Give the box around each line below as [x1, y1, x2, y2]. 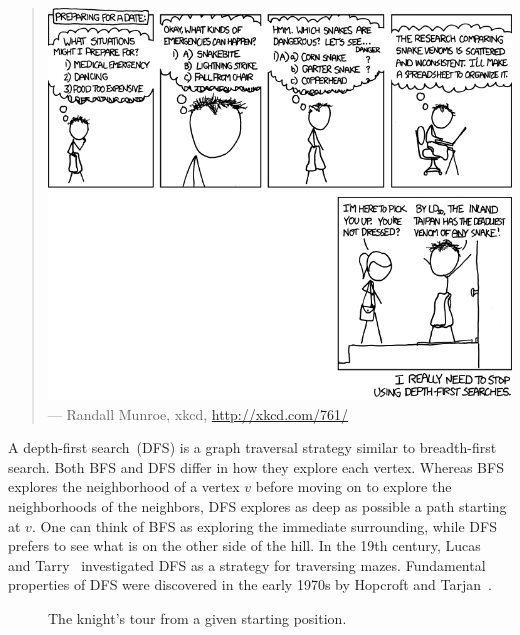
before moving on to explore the [255, 476, 452, 497]
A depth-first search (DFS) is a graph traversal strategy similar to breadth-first [8, 437, 497, 458]
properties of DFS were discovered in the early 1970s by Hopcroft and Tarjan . [8, 574, 492, 595]
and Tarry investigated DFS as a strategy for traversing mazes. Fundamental [8, 554, 486, 575]
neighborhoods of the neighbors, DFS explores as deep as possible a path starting [8, 496, 507, 517]
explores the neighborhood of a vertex [8, 476, 240, 497]
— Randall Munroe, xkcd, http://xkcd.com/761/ [47, 403, 348, 424]
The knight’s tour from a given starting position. [48, 608, 347, 628]
